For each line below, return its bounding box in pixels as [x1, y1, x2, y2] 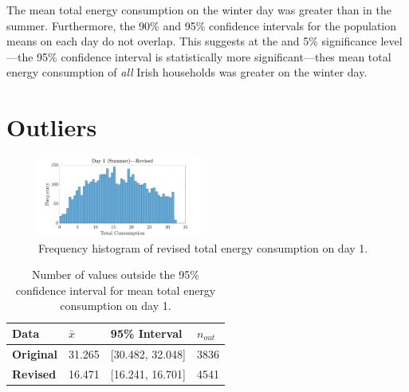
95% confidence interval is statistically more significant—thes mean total [37, 48, 391, 65]
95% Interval [110, 325, 183, 342]
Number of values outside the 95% [32, 266, 199, 283]
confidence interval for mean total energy [15, 281, 216, 298]
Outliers [6, 111, 97, 143]
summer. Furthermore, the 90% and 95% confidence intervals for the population [6, 17, 397, 33]
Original [12, 345, 57, 362]
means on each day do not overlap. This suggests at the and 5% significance [6, 33, 377, 49]
